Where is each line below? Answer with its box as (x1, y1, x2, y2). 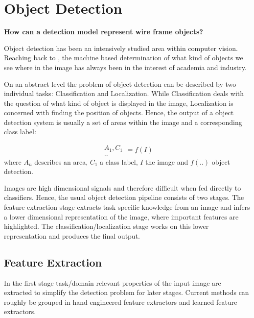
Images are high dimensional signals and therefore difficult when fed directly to (4, 182, 241, 193)
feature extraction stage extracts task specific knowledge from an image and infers (4, 201, 250, 212)
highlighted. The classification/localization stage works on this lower (4, 221, 209, 231)
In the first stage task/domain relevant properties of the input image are (4, 277, 221, 288)
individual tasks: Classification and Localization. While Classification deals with (4, 88, 244, 98)
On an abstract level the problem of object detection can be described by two (4, 78, 236, 89)
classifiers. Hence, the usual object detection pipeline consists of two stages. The (4, 192, 244, 202)
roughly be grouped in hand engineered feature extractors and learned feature (4, 296, 237, 307)
